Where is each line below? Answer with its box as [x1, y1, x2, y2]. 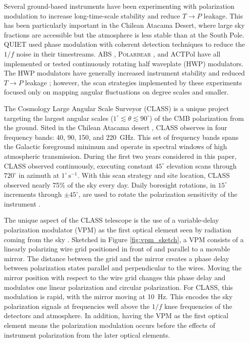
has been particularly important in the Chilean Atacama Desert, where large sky [4, 20, 245, 30]
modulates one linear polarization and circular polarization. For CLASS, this [4, 282, 233, 292]
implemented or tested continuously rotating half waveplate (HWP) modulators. [4, 58, 244, 68]
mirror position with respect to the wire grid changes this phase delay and [4, 272, 226, 283]
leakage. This [203, 10, 243, 20]
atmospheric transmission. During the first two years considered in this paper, [4, 151, 237, 161]
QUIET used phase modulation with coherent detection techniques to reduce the [4, 39, 245, 49]
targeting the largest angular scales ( [4, 113, 114, 123]
